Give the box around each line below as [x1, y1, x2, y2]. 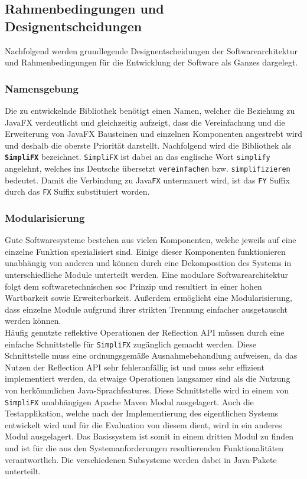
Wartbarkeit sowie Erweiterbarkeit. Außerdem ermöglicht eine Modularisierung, [5, 291, 292, 304]
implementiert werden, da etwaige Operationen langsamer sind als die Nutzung [5, 372, 290, 385]
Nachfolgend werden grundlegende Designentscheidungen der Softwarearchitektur [5, 44, 298, 57]
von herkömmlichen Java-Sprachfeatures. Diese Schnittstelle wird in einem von [5, 384, 289, 396]
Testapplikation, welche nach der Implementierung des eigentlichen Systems [5, 407, 279, 419]
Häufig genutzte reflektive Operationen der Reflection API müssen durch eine [5, 326, 285, 338]
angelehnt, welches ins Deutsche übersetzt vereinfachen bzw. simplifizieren [5, 162, 290, 175]
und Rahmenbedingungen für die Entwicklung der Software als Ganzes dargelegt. [5, 56, 298, 68]
